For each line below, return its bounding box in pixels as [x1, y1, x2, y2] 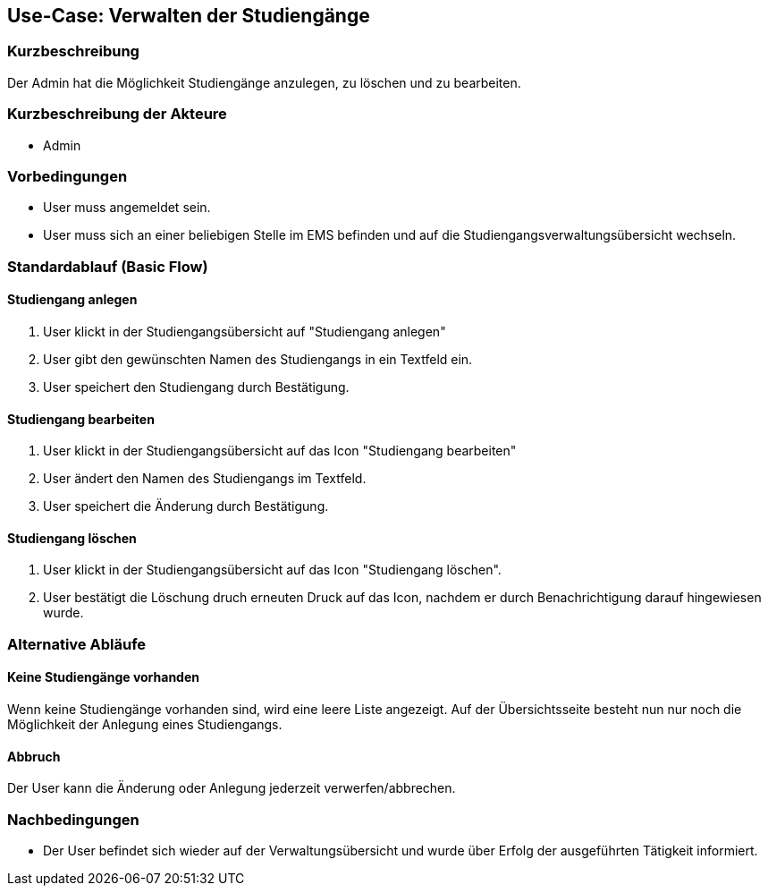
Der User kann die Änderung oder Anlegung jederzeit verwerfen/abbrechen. [7, 780, 456, 796]
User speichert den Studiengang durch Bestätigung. [43, 378, 350, 395]
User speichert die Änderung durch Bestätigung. [43, 498, 329, 515]
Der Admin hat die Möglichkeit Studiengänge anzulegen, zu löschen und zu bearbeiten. [7, 74, 521, 90]
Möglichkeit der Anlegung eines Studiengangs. [7, 716, 283, 732]
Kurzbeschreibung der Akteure [7, 105, 227, 123]
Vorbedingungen [7, 166, 128, 185]
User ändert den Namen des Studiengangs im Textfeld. [43, 471, 367, 487]
